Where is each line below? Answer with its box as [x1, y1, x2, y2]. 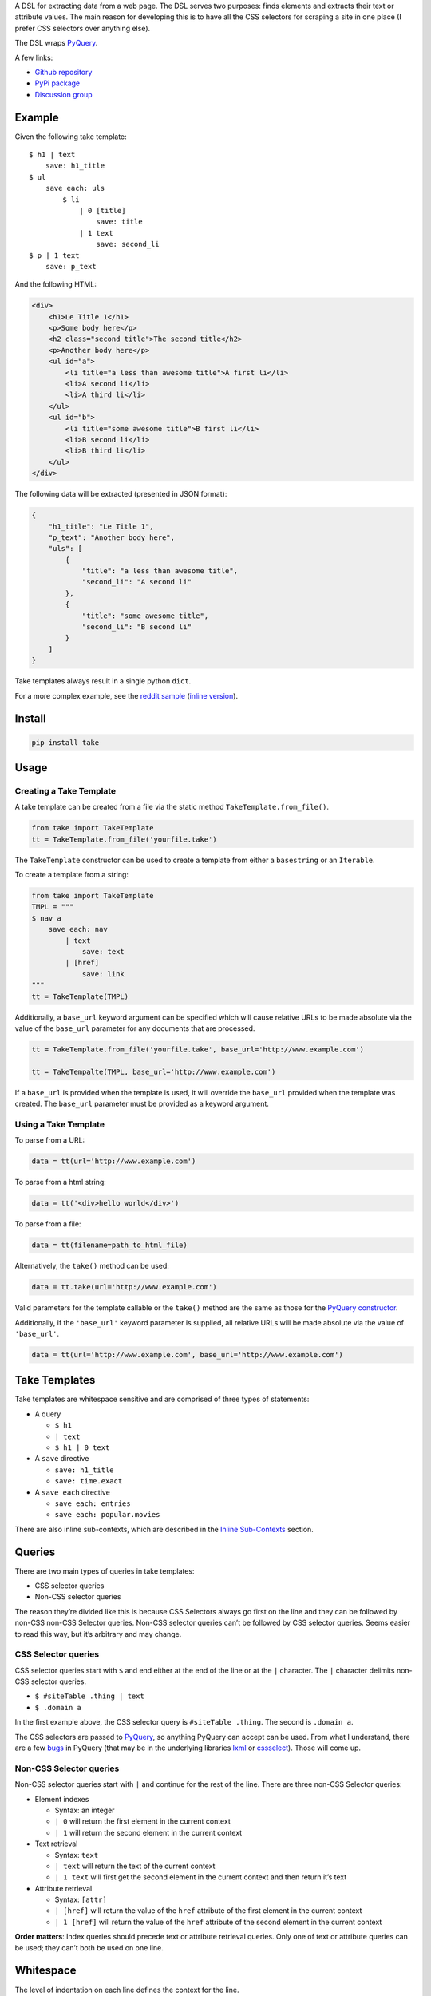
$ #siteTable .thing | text [34, 1692, 145, 1701]
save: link [81, 969, 125, 978]
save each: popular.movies [54, 1510, 160, 1519]
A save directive [34, 1454, 89, 1463]
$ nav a [31, 913, 61, 922]
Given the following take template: [14, 132, 127, 141]
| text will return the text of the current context [54, 1861, 215, 1871]
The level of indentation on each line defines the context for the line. [14, 1985, 239, 1994]
